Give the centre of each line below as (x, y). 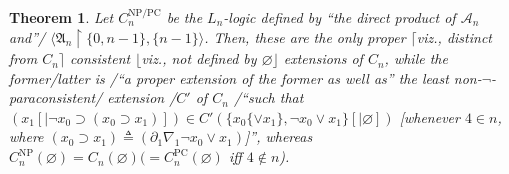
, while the (416, 58)
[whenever (429, 116)
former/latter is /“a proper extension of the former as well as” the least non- (245, 77)
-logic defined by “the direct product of (339, 17)
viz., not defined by (199, 58)
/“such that (268, 97)
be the (184, 17)
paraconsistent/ (56, 97)
